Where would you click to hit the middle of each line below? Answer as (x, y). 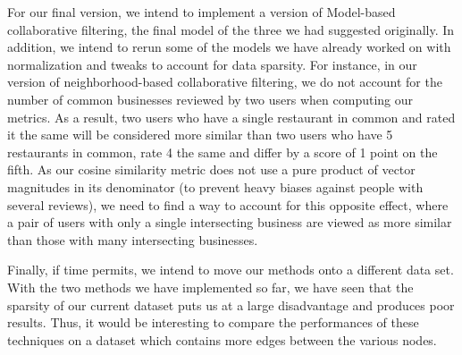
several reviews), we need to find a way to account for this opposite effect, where (228, 204)
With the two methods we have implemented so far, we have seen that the (210, 287)
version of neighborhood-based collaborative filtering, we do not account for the (225, 82)
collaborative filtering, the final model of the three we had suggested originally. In (231, 29)
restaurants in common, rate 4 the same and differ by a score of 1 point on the (223, 152)
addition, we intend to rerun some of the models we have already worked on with (229, 47)
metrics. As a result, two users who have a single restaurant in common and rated (231, 117)
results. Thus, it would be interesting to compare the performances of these (213, 322)
